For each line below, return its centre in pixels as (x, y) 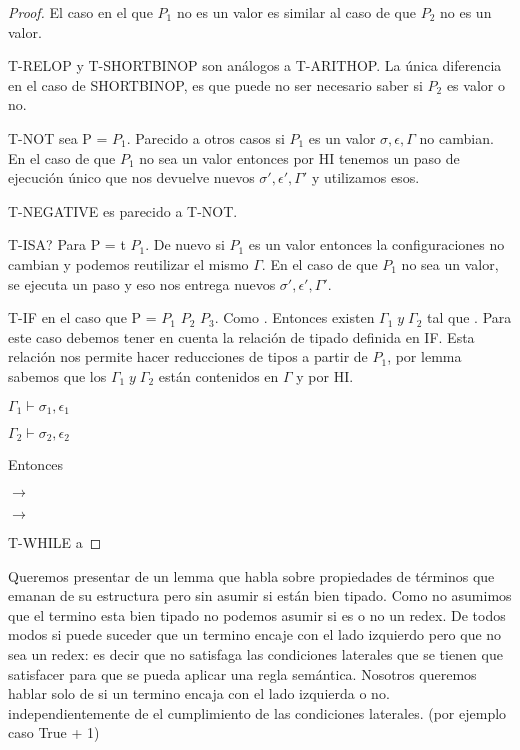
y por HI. (325, 375)
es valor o (475, 84)
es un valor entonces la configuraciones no (376, 244)
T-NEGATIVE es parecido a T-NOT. (123, 210)
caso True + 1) (54, 732)
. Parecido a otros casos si (205, 137)
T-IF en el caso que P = (82, 317)
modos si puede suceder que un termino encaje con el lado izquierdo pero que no (255, 634)
